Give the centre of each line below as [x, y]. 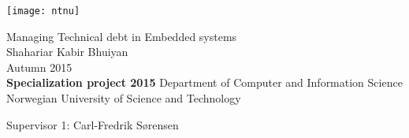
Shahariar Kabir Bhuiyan [67, 52]
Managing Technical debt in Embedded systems [122, 36]
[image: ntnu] [43, 11]
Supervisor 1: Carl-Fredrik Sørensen [93, 124]
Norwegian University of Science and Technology [124, 98]
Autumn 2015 [39, 67]
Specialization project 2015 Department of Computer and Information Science [204, 82]
